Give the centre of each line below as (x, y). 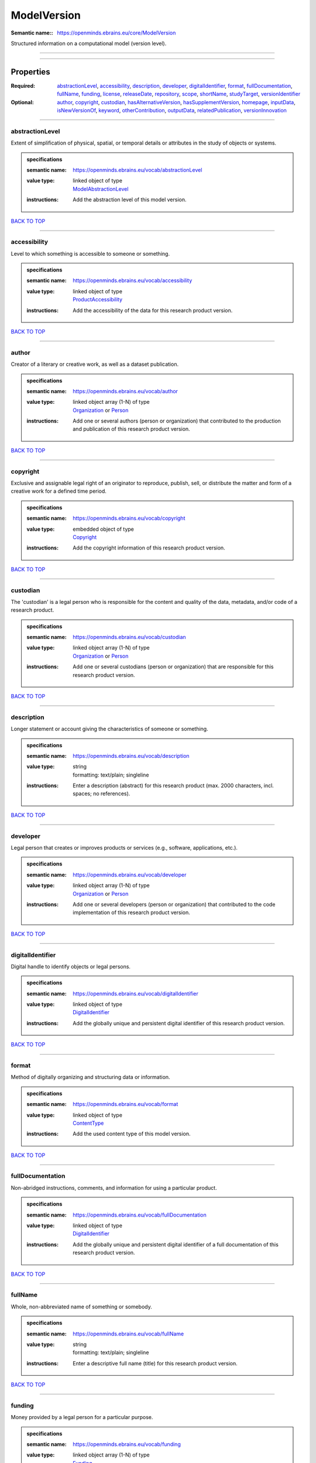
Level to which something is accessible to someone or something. (90, 253)
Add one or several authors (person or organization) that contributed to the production (177, 421)
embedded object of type (103, 529)
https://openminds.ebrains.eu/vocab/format (126, 1104)
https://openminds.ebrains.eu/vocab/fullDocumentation (140, 1215)
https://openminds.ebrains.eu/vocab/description (131, 755)
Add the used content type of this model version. (132, 1134)
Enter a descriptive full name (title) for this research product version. (155, 1363)
